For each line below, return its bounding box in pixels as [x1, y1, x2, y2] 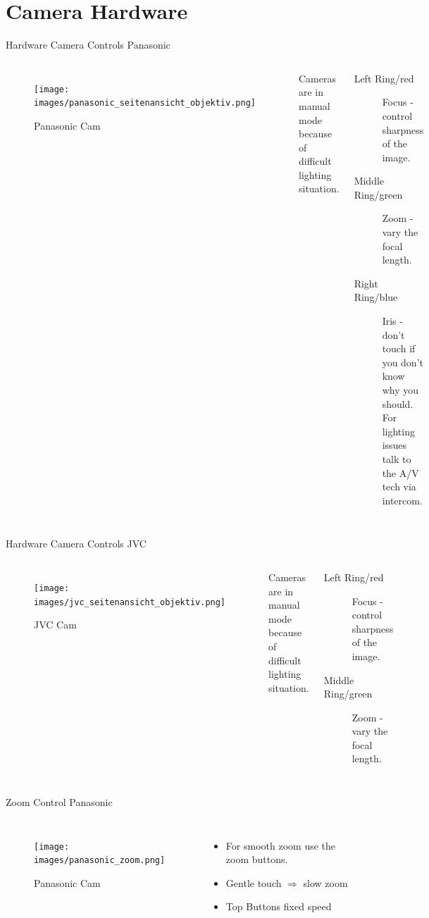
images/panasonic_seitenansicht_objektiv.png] [34, 98, 256, 108]
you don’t [382, 354, 423, 369]
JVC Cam [34, 617, 77, 632]
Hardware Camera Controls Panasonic [6, 37, 170, 52]
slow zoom [303, 875, 348, 890]
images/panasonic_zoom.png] [34, 855, 166, 866]
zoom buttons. [225, 852, 288, 867]
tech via [382, 479, 416, 494]
